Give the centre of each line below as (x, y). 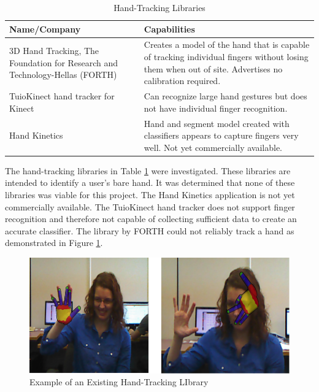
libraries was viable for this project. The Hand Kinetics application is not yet (150, 194)
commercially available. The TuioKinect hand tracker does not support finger (150, 206)
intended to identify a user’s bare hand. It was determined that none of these (150, 183)
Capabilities (169, 29)
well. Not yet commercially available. (213, 147)
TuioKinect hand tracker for (62, 96)
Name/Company (45, 29)
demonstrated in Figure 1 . (54, 243)
